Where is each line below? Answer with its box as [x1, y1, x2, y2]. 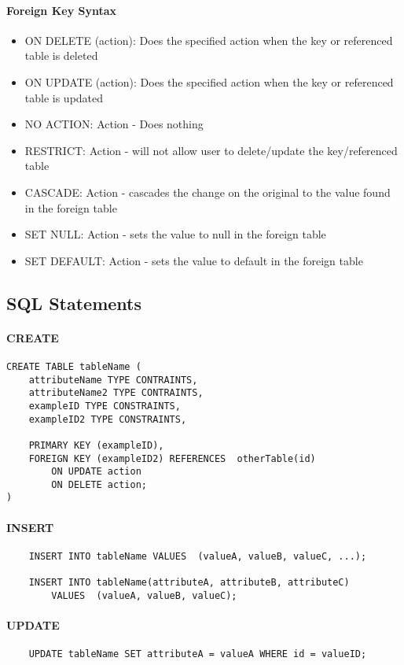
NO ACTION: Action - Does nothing [24, 116, 204, 132]
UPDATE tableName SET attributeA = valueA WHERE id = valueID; [28, 648, 367, 660]
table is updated [24, 89, 104, 105]
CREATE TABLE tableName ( [6, 360, 141, 372]
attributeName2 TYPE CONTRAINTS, [28, 387, 204, 399]
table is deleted [24, 47, 98, 64]
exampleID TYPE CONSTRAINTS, [28, 400, 181, 412]
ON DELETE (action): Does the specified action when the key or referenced [24, 31, 393, 48]
